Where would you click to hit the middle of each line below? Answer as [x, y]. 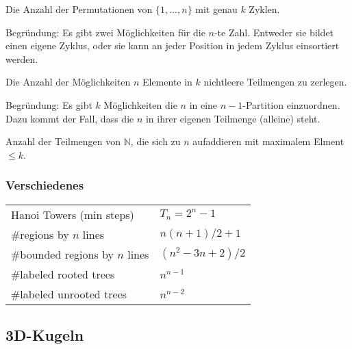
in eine [203, 104]
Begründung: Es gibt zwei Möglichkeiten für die [105, 32]
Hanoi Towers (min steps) [73, 214]
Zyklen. [264, 9]
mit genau [216, 9]
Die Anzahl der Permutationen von [79, 9]
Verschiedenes [45, 185]
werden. [22, 59]
